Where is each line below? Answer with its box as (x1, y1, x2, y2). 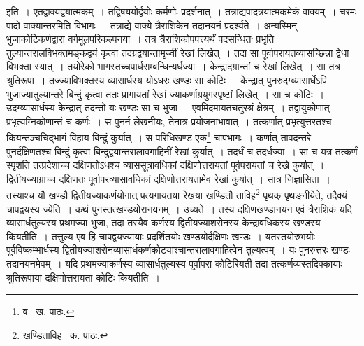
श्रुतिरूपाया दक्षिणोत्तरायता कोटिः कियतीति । (6, 270, 160, 284)
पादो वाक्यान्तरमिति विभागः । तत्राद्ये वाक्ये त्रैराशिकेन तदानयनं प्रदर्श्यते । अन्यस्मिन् (6, 18, 297, 32)
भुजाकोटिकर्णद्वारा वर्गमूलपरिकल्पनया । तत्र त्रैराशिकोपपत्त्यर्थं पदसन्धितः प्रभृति (6, 32, 275, 46)
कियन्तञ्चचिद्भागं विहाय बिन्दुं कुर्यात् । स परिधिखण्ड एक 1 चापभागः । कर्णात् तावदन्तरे (6, 128, 312, 144)
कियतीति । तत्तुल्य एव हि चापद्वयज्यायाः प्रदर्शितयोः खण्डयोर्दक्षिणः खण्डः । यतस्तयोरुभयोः (6, 228, 315, 243)
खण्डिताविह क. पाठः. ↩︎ (22, 327, 108, 342)
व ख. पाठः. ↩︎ (22, 304, 75, 319)
